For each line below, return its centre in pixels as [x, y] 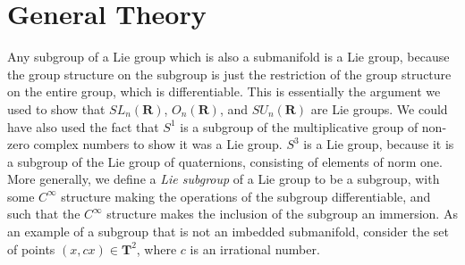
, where [156, 248]
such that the [44, 214]
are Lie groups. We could [379, 108]
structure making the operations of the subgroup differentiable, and [246, 196]
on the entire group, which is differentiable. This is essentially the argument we [224, 91]
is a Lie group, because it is [379, 144]
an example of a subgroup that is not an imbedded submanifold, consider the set [228, 232]
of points [31, 248]
